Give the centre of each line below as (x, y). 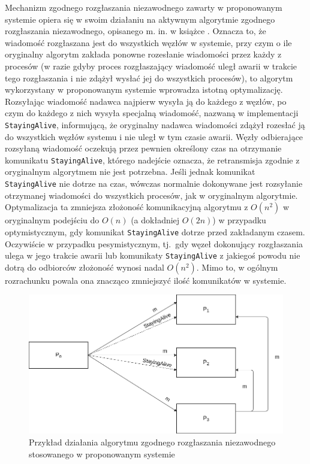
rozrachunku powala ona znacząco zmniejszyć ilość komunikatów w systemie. (146, 280)
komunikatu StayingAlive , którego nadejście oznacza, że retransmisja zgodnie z (152, 160)
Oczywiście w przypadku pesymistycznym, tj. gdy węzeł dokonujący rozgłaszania (154, 243)
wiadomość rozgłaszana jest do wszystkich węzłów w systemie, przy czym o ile (148, 42)
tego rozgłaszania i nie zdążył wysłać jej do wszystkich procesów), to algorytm (149, 78)
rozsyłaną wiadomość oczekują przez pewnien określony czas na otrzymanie (143, 148)
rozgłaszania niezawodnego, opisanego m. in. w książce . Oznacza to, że (136, 31)
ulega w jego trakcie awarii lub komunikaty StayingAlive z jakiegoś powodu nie (153, 255)
